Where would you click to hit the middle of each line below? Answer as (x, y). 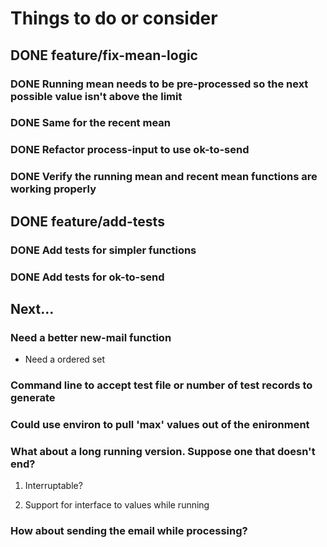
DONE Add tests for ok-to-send (87, 277)
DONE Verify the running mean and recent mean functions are (164, 177)
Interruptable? (53, 486)
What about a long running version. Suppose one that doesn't (163, 451)
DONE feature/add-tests (87, 221)
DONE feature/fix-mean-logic (104, 55)
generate (33, 398)
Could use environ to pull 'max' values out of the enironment (160, 425)
